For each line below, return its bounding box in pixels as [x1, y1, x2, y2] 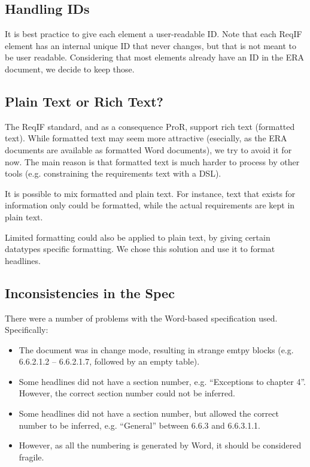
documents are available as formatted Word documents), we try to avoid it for [5, 143, 292, 156]
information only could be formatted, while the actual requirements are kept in [5, 199, 295, 211]
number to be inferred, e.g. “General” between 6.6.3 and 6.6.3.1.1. [19, 419, 260, 431]
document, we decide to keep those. [5, 62, 135, 75]
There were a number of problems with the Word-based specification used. [5, 311, 278, 324]
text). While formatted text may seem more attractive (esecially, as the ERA [5, 132, 287, 144]
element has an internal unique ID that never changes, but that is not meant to [5, 39, 296, 51]
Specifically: [5, 323, 48, 336]
